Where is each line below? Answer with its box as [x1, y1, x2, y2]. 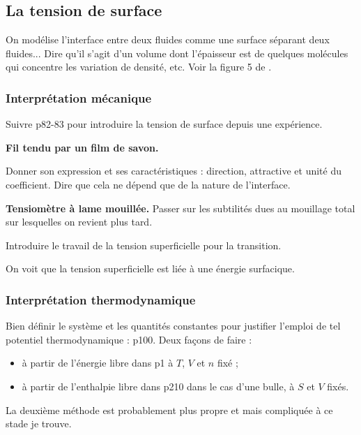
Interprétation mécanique [6, 89, 152, 106]
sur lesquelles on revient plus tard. [6, 214, 153, 229]
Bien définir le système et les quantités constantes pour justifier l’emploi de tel [6, 318, 341, 333]
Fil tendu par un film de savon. [6, 140, 159, 154]
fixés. [327, 378, 349, 393]
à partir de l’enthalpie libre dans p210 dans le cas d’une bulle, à [22, 378, 295, 393]
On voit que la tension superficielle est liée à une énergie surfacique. [6, 261, 295, 276]
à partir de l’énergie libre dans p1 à [22, 355, 174, 370]
